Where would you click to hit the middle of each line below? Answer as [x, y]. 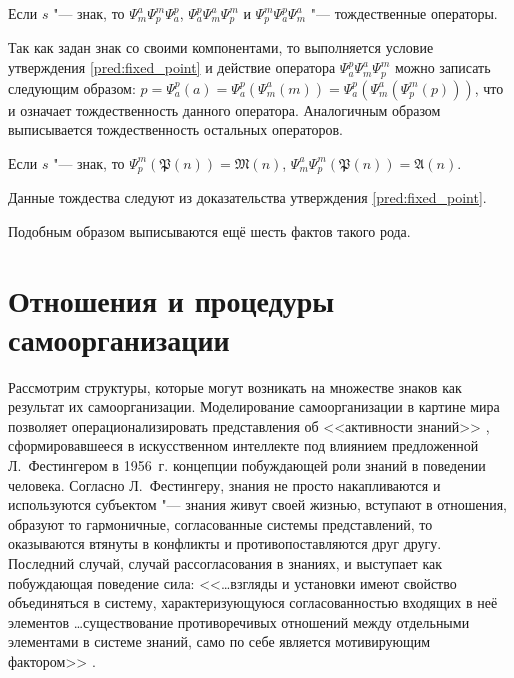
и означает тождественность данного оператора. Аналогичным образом [224, 109]
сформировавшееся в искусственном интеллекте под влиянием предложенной [243, 445]
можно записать [442, 67]
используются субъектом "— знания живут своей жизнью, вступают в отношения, [257, 504]
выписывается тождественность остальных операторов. [175, 129]
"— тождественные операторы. [404, 13]
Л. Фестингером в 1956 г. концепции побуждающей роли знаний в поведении [247, 465]
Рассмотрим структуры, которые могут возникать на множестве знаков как [235, 386]
